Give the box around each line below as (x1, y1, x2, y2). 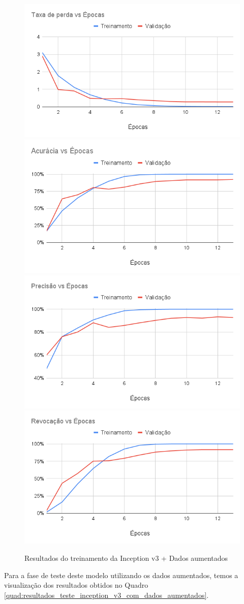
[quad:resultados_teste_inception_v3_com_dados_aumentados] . (4, 589, 209, 600)
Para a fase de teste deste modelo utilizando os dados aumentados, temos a (4, 569, 238, 580)
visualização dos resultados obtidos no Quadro (4, 580, 148, 590)
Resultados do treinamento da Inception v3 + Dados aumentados (24, 553, 228, 563)
